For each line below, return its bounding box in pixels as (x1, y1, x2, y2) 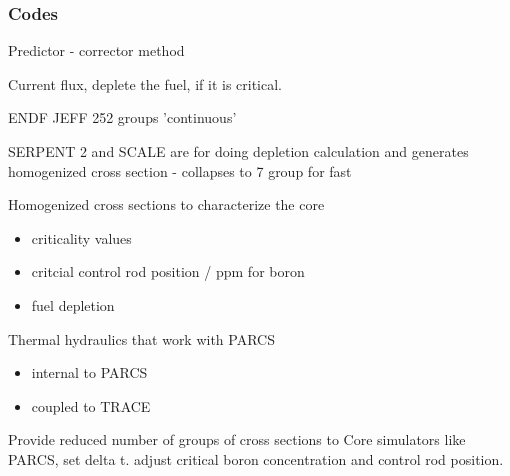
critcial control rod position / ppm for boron (31, 261, 305, 282)
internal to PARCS (31, 362, 148, 383)
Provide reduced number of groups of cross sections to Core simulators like (8, 429, 466, 450)
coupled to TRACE (31, 395, 151, 416)
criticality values (31, 227, 132, 248)
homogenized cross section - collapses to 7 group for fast (8, 160, 352, 181)
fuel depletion (31, 294, 115, 315)
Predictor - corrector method (8, 40, 185, 61)
